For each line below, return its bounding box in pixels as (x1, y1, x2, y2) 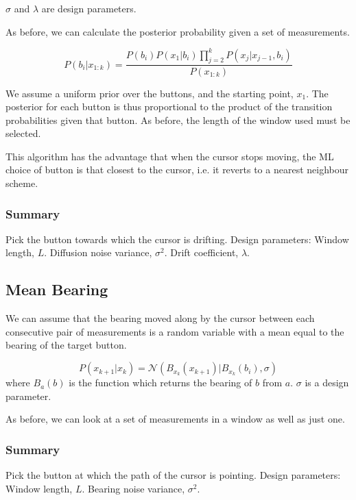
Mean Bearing (5, 279, 108, 300)
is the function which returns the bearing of (69, 375, 252, 390)
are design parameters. (41, 1, 137, 15)
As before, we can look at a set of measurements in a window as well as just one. (5, 412, 345, 426)
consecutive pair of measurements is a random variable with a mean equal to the (5, 324, 344, 338)
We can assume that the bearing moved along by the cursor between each (5, 311, 315, 325)
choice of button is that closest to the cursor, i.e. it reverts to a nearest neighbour (5, 162, 348, 177)
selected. (5, 126, 41, 140)
